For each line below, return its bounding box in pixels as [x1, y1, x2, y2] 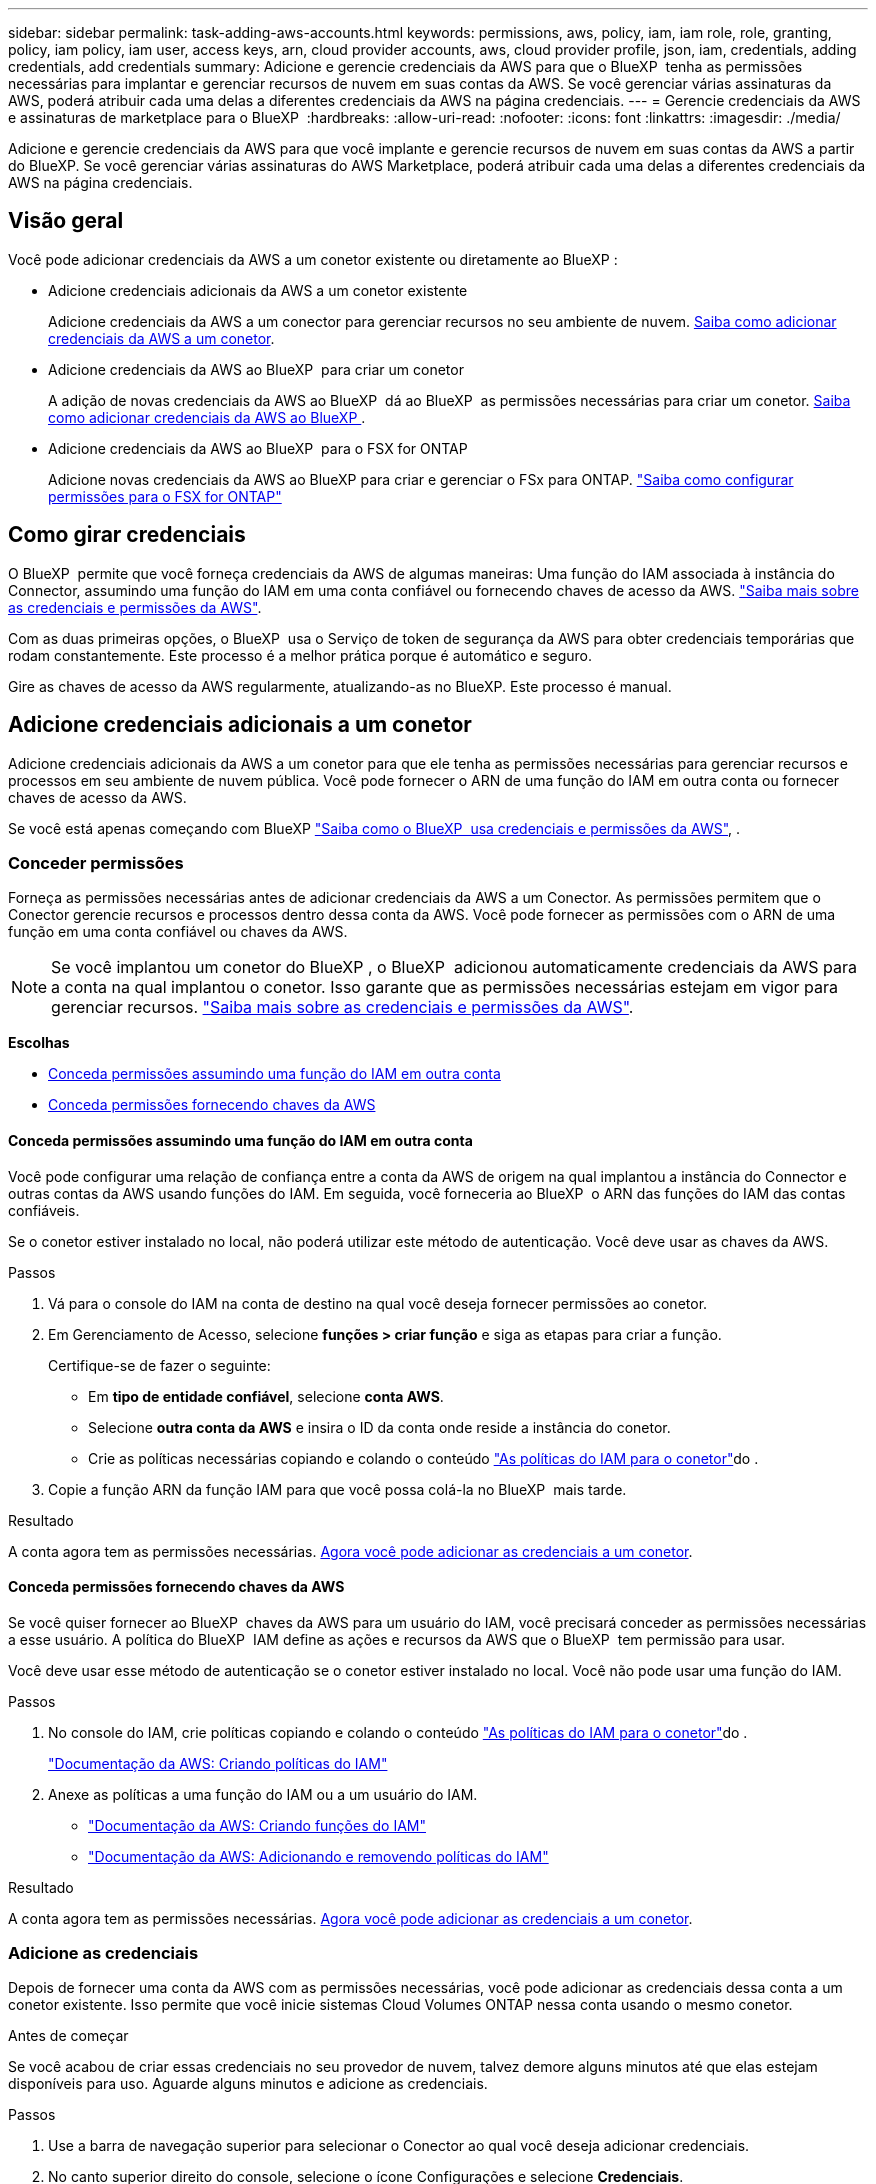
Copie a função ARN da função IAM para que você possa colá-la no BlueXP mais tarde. [48, 1480, 627, 1498]
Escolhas [8, 1034, 70, 1052]
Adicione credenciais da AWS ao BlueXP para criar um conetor [48, 360, 464, 378]
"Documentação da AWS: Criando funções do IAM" [88, 1816, 426, 1834]
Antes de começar [8, 2027, 129, 2045]
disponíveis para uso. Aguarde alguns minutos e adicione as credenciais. [8, 2075, 488, 2093]
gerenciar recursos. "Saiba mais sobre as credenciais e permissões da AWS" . [51, 997, 634, 1018]
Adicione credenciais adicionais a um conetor [8, 712, 472, 738]
